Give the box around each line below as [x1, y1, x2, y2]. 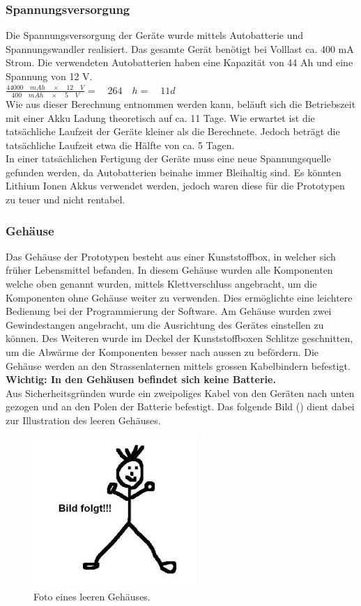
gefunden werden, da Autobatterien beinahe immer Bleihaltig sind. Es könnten [6, 164, 341, 179]
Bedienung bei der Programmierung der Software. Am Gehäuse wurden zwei [6, 304, 332, 318]
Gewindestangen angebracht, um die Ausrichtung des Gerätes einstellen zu [6, 317, 324, 332]
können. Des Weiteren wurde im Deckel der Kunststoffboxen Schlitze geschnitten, [6, 331, 353, 345]
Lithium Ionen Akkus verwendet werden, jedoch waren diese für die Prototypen [6, 178, 345, 193]
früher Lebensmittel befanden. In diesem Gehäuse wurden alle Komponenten [6, 263, 333, 277]
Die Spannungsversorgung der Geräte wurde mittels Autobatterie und [6, 28, 304, 42]
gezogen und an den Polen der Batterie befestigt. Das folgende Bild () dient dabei [6, 399, 355, 414]
